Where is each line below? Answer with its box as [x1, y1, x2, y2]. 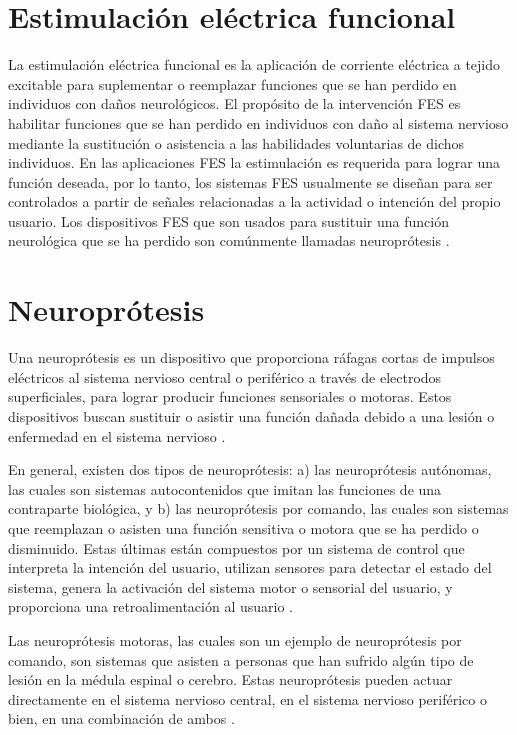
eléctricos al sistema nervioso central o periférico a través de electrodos [8, 366, 442, 387]
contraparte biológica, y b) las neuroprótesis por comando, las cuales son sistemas [8, 498, 509, 519]
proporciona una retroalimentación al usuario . [8, 596, 293, 617]
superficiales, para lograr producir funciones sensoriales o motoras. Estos [8, 386, 452, 407]
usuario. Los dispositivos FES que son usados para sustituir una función [8, 210, 449, 231]
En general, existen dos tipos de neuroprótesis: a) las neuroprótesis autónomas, [8, 459, 492, 480]
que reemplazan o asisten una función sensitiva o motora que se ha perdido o [8, 517, 479, 538]
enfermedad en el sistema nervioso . [8, 425, 226, 446]
